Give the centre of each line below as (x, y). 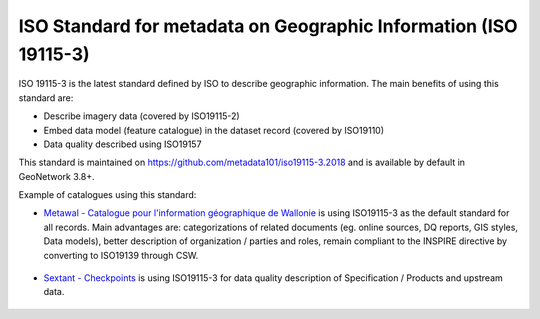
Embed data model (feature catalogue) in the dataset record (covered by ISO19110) (214, 130)
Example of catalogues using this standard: (107, 195)
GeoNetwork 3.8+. (56, 176)
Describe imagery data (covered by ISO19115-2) (141, 116)
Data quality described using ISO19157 (122, 144)
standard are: (46, 97)
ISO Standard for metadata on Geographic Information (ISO (268, 26)
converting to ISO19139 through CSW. (121, 255)
